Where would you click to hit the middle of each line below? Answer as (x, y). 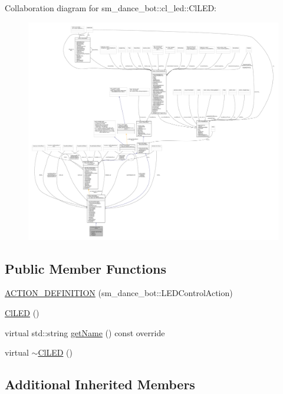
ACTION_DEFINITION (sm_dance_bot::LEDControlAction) (119, 293)
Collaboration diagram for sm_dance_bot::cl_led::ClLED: (111, 8)
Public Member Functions (85, 268)
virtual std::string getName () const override (85, 332)
